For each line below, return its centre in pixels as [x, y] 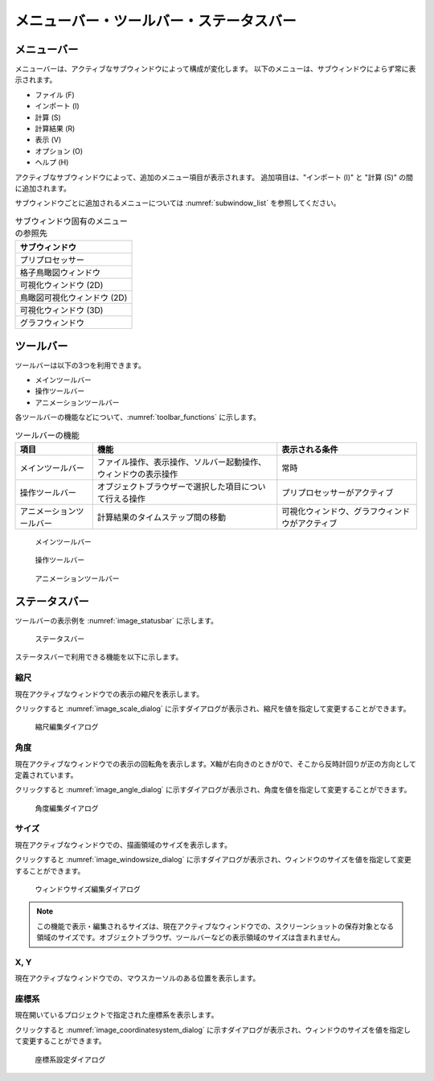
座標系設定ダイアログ [70, 1059]
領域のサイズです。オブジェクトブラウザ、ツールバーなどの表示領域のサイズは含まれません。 [190, 938]
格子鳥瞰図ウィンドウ [60, 273]
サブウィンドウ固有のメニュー [72, 221]
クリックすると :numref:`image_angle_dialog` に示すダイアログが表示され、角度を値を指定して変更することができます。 [213, 790]
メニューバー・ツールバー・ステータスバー [156, 21]
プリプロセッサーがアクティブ [338, 492]
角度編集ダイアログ [67, 808]
